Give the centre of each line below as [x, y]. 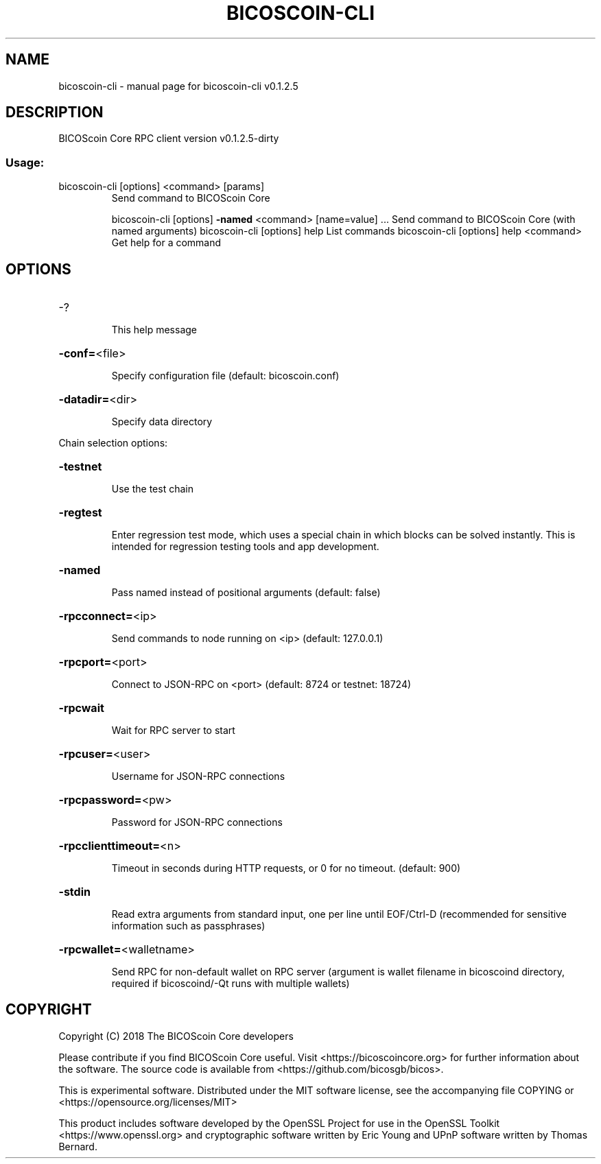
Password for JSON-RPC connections [197, 822]
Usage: [25, 162]
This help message [154, 330]
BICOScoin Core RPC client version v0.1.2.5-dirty [169, 139]
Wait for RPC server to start [173, 731]
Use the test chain [152, 489]
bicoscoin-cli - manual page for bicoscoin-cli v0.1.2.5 [178, 86]
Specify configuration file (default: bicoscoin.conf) [225, 376]
